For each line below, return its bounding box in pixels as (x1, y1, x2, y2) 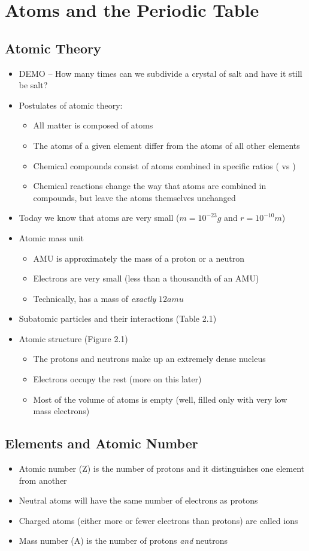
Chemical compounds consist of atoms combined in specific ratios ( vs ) (33, 159, 296, 172)
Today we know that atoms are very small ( (19, 211, 180, 224)
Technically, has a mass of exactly (33, 292, 156, 304)
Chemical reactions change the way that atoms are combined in (33, 179, 266, 192)
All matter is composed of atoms (33, 119, 153, 131)
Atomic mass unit (19, 231, 84, 244)
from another (19, 474, 67, 486)
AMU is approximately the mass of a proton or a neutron (33, 251, 244, 264)
